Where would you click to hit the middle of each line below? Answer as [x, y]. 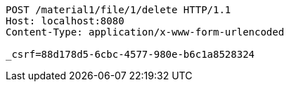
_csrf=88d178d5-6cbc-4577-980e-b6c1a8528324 [130, 54]
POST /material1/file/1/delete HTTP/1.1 [118, 10]
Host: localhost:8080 [65, 21]
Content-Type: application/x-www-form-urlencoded [145, 32]
